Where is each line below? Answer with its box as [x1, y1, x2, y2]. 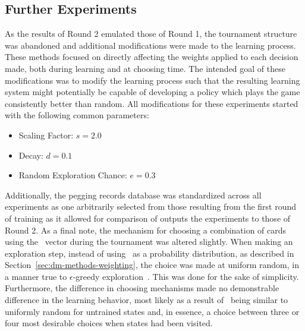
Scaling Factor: [18, 128, 74, 141]
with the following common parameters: [5, 109, 149, 121]
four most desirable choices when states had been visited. [5, 317, 213, 329]
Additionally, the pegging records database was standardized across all [5, 188, 262, 201]
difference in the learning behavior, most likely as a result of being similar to [5, 294, 288, 306]
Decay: [18, 149, 43, 161]
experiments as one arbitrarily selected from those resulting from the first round [5, 200, 297, 213]
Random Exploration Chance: [18, 169, 127, 181]
